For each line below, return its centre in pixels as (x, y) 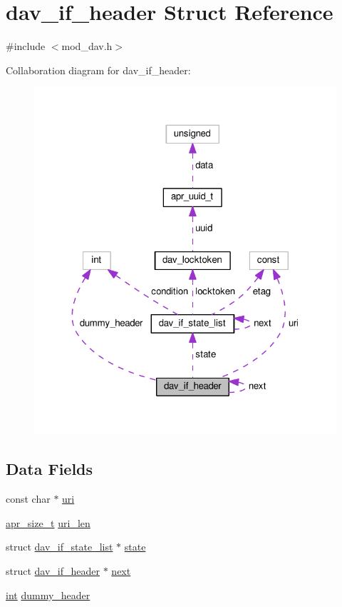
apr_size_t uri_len (48, 522)
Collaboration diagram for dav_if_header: (98, 70)
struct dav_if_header (53, 571)
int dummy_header (48, 595)
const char (28, 499)
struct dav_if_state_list (59, 547)
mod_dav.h (87, 46)
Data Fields (50, 469)
